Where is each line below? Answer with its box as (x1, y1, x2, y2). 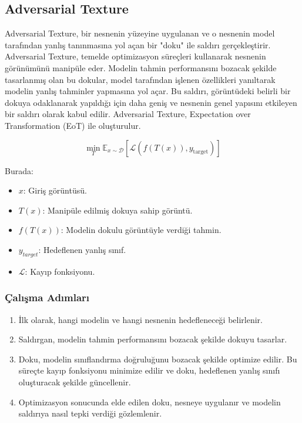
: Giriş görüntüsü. (23, 184, 87, 196)
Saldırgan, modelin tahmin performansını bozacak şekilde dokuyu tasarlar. (18, 333, 287, 345)
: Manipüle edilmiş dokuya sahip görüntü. (42, 204, 193, 216)
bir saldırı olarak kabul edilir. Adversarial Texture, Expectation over (5, 108, 251, 120)
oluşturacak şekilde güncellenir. (18, 375, 131, 388)
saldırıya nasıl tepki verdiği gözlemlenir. (18, 407, 162, 419)
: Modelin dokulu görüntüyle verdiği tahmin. (61, 224, 222, 236)
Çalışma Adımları (5, 290, 90, 305)
